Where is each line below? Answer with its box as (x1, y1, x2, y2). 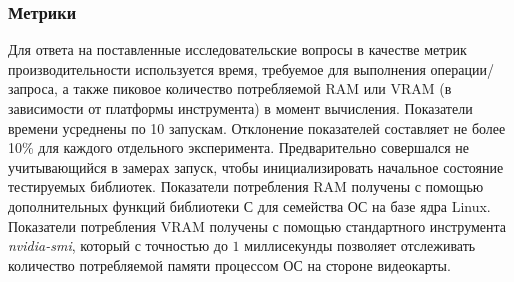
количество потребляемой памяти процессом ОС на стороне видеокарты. (8, 254, 451, 275)
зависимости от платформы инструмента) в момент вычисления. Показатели (8, 98, 473, 118)
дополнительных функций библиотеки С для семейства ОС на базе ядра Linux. (8, 195, 491, 216)
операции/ (430, 58, 494, 79)
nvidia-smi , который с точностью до (8, 235, 228, 256)
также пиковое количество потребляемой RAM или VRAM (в (73, 78, 452, 99)
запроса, (8, 78, 58, 99)
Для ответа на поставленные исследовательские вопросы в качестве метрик (8, 39, 467, 60)
